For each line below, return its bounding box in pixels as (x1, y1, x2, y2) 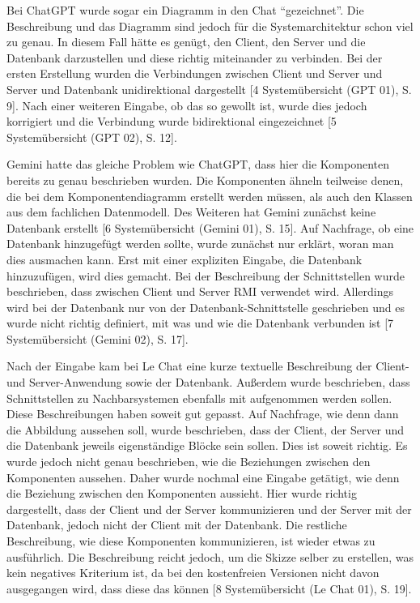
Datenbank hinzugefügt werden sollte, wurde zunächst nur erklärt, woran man (6, 235, 394, 252)
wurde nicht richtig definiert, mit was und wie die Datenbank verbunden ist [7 (6, 314, 394, 331)
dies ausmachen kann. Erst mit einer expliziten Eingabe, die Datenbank (6, 250, 363, 267)
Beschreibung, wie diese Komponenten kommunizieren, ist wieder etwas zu (6, 532, 375, 549)
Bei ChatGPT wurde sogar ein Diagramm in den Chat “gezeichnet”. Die (6, 2, 364, 18)
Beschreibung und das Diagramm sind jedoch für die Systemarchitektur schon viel (6, 17, 414, 34)
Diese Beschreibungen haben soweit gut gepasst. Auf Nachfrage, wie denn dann (6, 405, 399, 422)
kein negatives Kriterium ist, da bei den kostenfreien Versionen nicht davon (6, 564, 380, 581)
